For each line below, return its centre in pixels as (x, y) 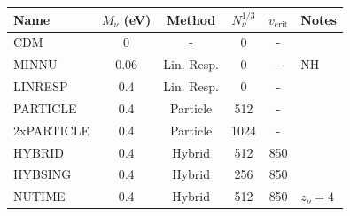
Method (191, 19)
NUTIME (39, 196)
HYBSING (43, 174)
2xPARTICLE (51, 130)
